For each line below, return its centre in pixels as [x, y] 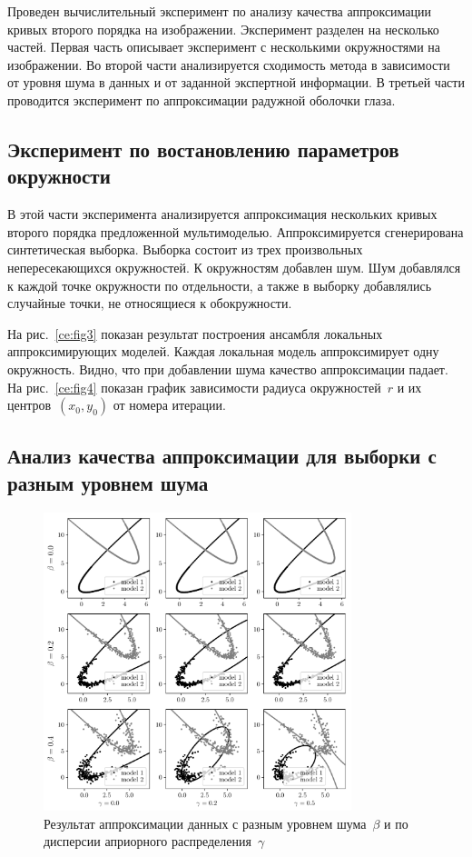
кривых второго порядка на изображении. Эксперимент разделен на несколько [223, 29]
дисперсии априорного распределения [147, 841]
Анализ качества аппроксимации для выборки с [222, 456]
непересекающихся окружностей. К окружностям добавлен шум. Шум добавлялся [234, 267]
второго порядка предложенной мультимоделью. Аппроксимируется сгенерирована [236, 231]
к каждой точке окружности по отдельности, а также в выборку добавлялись [220, 285]
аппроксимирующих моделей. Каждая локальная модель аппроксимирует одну [223, 351]
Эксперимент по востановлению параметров [203, 149]
